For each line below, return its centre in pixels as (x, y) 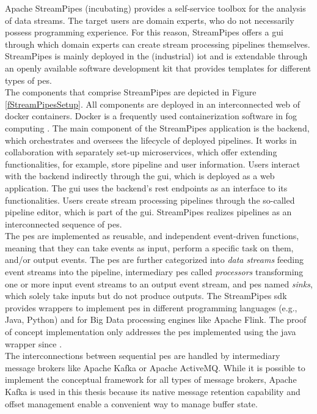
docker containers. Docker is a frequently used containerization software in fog (151, 116)
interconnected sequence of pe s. (64, 224)
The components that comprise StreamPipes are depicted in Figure (131, 92)
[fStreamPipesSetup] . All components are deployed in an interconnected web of (153, 104)
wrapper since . (34, 343)
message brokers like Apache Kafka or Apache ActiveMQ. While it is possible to (155, 367)
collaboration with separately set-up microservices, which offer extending (141, 152)
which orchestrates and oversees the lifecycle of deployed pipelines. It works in (151, 140)
